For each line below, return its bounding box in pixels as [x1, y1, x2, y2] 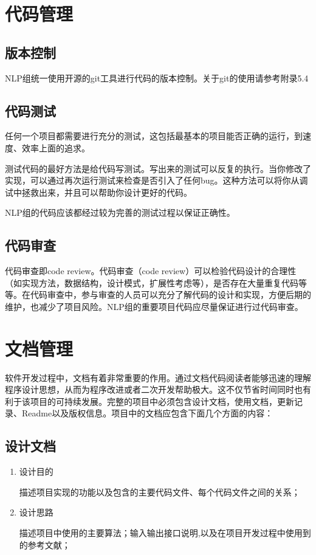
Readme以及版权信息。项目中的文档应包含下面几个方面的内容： [21, 407, 273, 419]
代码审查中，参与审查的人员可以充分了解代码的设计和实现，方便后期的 [30, 288, 311, 301]
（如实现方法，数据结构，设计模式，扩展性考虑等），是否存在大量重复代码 [5, 276, 298, 289]
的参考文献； [19, 538, 70, 551]
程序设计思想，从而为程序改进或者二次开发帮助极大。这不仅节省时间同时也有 [5, 383, 311, 396]
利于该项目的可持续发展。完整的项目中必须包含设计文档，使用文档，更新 [5, 395, 294, 407]
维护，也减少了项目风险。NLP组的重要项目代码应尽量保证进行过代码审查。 [5, 300, 303, 312]
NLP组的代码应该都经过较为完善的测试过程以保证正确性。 [5, 206, 235, 219]
